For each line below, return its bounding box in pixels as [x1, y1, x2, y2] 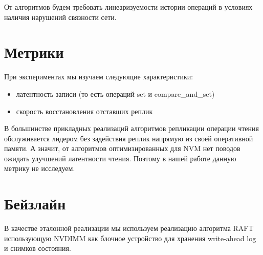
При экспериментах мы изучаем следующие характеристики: [4, 71, 193, 82]
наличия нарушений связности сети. [4, 11, 117, 22]
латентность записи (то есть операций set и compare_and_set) [16, 88, 215, 99]
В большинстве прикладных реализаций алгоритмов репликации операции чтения [4, 123, 259, 134]
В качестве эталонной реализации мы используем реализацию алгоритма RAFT [4, 223, 254, 233]
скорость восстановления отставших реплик [16, 105, 153, 116]
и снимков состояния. [4, 243, 71, 253]
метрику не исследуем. [4, 163, 75, 174]
